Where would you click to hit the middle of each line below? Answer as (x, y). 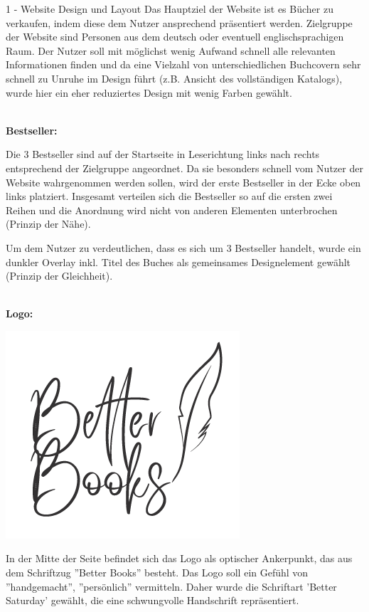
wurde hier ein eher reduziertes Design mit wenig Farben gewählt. (149, 92)
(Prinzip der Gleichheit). (59, 276)
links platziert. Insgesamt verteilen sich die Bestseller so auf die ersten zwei (169, 196)
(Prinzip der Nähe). (48, 224)
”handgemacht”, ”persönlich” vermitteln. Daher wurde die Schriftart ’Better (171, 586)
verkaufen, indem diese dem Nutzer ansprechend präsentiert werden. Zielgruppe (179, 22)
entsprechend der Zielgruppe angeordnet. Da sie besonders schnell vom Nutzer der (184, 168)
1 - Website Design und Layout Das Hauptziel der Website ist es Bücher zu (170, 9)
